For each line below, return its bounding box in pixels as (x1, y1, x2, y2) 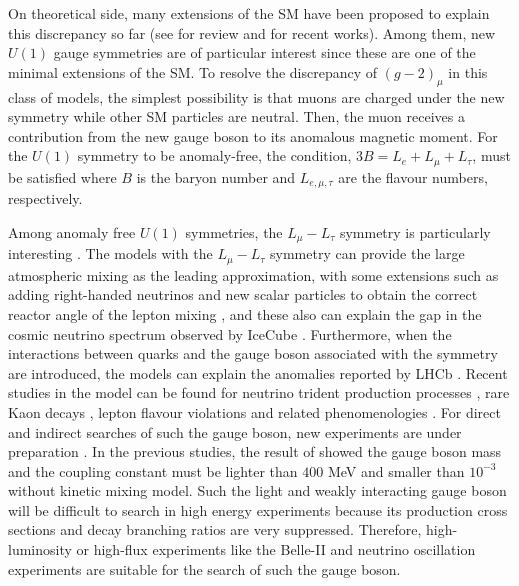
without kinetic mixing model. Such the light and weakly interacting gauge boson (8, 480, 507, 501)
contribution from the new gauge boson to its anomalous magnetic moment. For (8, 125, 498, 146)
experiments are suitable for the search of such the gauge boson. (8, 558, 401, 579)
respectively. (8, 188, 83, 209)
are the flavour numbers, (338, 166, 488, 187)
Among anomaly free (8, 221, 136, 242)
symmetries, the (185, 221, 283, 242)
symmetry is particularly (339, 221, 491, 242)
